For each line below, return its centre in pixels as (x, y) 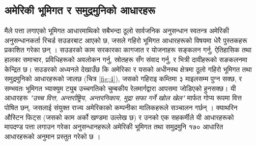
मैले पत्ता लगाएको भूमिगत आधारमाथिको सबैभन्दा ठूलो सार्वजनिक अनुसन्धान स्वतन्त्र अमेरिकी (117, 31)
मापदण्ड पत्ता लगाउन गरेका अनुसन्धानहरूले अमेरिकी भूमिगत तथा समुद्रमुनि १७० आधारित (114, 127)
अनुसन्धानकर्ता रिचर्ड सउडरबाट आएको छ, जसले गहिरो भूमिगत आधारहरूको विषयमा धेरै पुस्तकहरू (126, 40)
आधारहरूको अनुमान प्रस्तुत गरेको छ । (53, 136)
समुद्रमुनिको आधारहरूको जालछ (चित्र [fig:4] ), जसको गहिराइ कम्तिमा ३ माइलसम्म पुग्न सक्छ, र (123, 79)
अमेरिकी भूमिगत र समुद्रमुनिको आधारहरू (80, 10)
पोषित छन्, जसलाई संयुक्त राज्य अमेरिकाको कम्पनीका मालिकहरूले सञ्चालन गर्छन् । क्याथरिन (121, 107)
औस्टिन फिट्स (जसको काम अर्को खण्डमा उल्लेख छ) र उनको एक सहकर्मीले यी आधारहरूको (119, 117)
